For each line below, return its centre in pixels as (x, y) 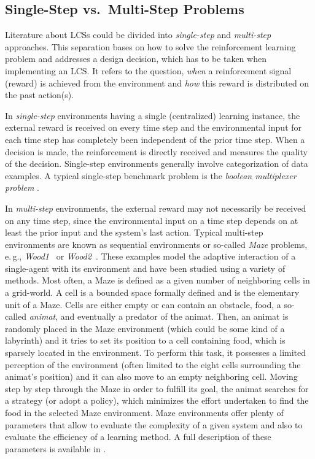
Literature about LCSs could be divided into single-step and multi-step (138, 35)
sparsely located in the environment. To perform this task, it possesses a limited (156, 353)
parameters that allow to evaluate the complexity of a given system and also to (154, 424)
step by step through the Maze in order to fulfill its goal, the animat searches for (157, 388)
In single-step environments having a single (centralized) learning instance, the (153, 115)
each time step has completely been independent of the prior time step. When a (155, 139)
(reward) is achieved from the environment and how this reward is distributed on (157, 83)
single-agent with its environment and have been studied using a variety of (145, 268)
